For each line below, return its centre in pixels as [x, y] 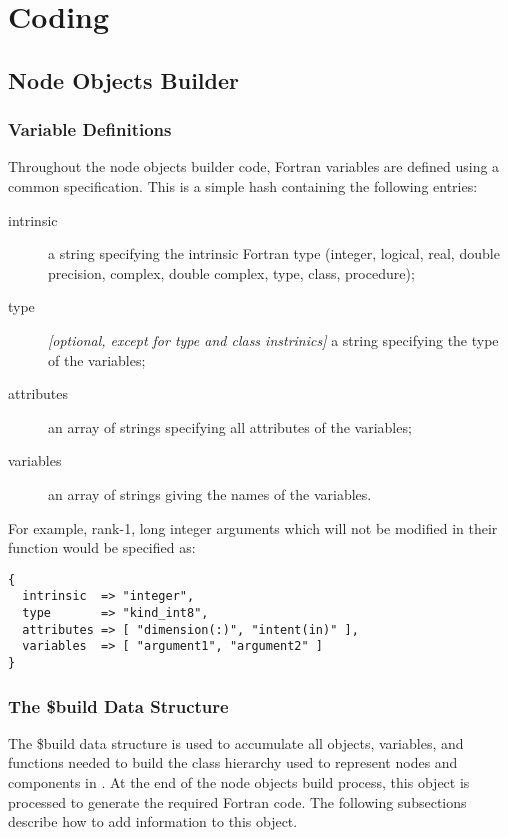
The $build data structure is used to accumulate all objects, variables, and [236, 742]
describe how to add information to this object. [153, 821]
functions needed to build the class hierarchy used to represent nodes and [233, 762]
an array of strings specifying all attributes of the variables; [230, 426]
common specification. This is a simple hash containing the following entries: [243, 185]
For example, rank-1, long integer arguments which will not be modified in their [253, 527]
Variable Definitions [90, 129]
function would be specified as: [102, 547]
